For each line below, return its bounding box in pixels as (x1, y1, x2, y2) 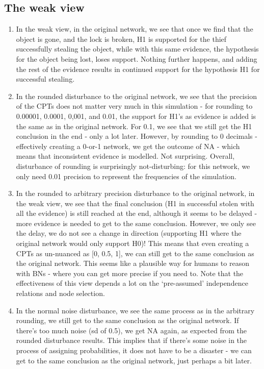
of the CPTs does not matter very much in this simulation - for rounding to (16, 101, 253, 111)
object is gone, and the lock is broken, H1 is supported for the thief (16, 33, 227, 44)
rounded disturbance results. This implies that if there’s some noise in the (16, 335, 247, 346)
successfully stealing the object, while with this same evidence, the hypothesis (16, 43, 259, 54)
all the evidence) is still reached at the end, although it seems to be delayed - (16, 208, 257, 218)
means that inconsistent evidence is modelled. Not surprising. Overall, (16, 151, 235, 161)
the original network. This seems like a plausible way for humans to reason (16, 258, 249, 268)
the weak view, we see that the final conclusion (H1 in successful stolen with (16, 198, 254, 208)
